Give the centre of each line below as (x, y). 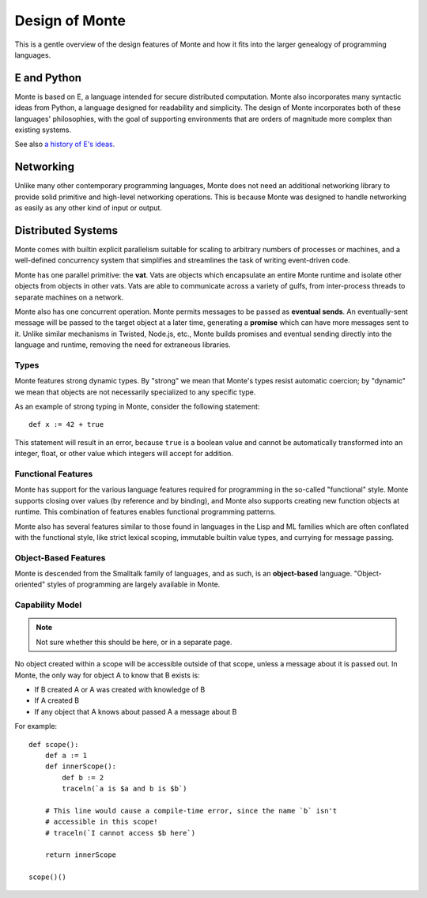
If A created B (57, 700)
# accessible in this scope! (101, 822)
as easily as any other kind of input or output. (88, 208)
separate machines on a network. (69, 297)
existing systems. (43, 130)
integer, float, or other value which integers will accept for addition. (124, 454)
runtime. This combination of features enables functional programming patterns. (145, 512)
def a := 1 (66, 755)
